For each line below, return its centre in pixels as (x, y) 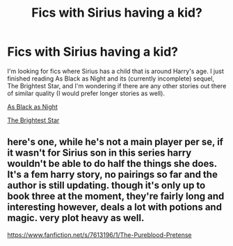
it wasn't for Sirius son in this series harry (99, 153)
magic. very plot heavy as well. (76, 218)
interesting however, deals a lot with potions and (115, 207)
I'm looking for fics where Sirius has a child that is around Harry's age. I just (115, 71)
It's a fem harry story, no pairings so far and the (112, 175)
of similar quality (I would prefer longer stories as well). (86, 93)
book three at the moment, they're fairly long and (116, 196)
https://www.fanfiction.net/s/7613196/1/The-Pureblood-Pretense (99, 235)
